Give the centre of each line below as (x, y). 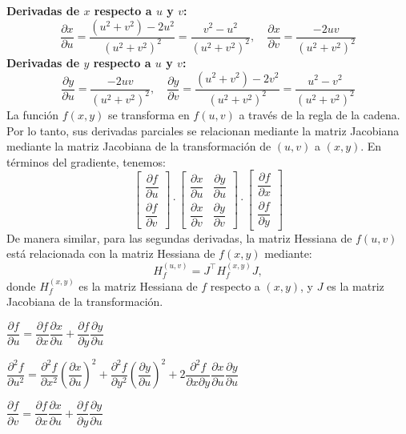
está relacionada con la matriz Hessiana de (111, 253)
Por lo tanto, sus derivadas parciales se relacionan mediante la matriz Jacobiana (203, 130)
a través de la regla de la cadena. (320, 114)
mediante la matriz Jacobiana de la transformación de (139, 146)
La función (33, 114)
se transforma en (149, 114)
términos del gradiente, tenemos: (86, 161)
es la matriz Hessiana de (138, 285)
